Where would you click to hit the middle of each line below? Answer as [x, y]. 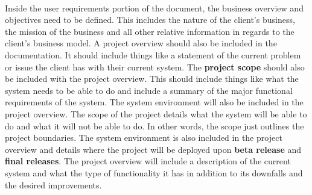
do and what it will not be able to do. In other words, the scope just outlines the [154, 125]
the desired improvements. [53, 184]
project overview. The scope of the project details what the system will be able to [156, 113]
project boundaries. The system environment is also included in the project [144, 138]
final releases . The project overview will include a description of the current [148, 161]
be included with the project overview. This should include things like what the [152, 79]
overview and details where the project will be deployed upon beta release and [153, 149]
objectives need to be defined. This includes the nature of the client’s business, [150, 20]
